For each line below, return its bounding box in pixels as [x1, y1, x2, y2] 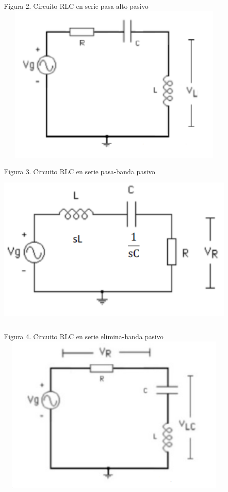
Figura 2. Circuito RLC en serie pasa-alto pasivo [4, 1, 148, 11]
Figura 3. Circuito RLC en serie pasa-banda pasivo [4, 166, 155, 176]
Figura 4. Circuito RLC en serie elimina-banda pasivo [4, 331, 163, 342]
